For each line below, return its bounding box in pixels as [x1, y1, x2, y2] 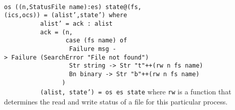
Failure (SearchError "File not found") [11, 53, 149, 61]
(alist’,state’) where [51, 12, 127, 19]
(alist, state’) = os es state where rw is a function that [40, 86, 231, 97]
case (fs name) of [65, 37, 127, 44]
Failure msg [69, 45, 109, 52]
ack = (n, [40, 28, 73, 36]
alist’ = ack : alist [40, 20, 113, 27]
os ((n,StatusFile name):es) [4, 3, 102, 11]
